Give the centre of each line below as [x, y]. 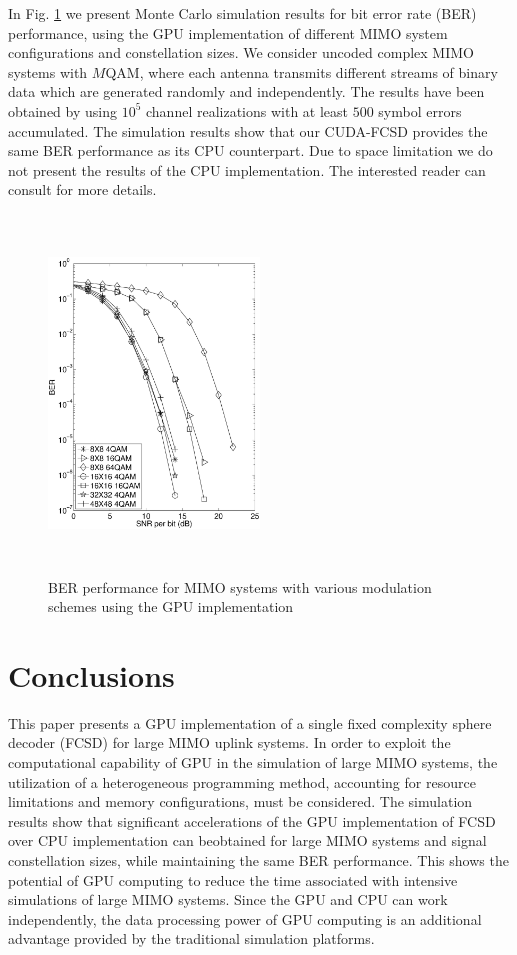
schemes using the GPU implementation [171, 606]
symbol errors [420, 110]
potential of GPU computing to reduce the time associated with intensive [233, 879]
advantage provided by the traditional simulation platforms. [191, 938]
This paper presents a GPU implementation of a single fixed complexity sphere [250, 722]
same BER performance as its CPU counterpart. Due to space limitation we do [250, 150]
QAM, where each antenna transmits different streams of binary [301, 71]
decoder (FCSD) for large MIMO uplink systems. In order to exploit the [229, 742]
